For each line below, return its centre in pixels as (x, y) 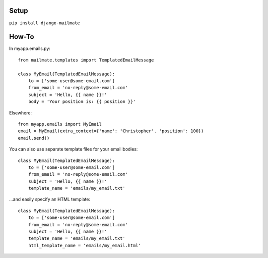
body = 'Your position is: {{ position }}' (82, 102)
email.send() (34, 138)
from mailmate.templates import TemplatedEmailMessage (86, 60)
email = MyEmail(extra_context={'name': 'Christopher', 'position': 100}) (111, 131)
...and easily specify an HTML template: (50, 199)
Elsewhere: (21, 113)
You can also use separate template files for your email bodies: (73, 149)
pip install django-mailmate (45, 23)
